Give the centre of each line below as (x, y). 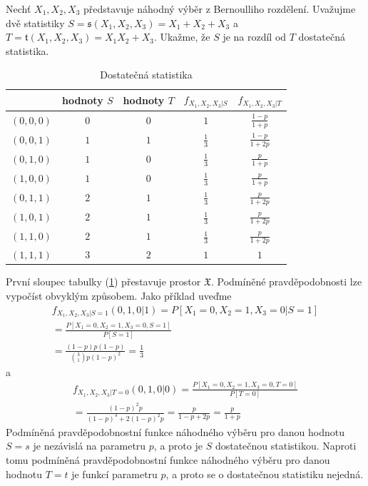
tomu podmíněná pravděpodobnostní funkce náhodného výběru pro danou (168, 460)
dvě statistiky (35, 22)
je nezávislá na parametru (90, 446)
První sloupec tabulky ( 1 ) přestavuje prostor (103, 282)
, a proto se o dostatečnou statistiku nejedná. (265, 474)
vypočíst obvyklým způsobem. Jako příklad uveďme (119, 295)
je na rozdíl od (255, 37)
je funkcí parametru (114, 474)
